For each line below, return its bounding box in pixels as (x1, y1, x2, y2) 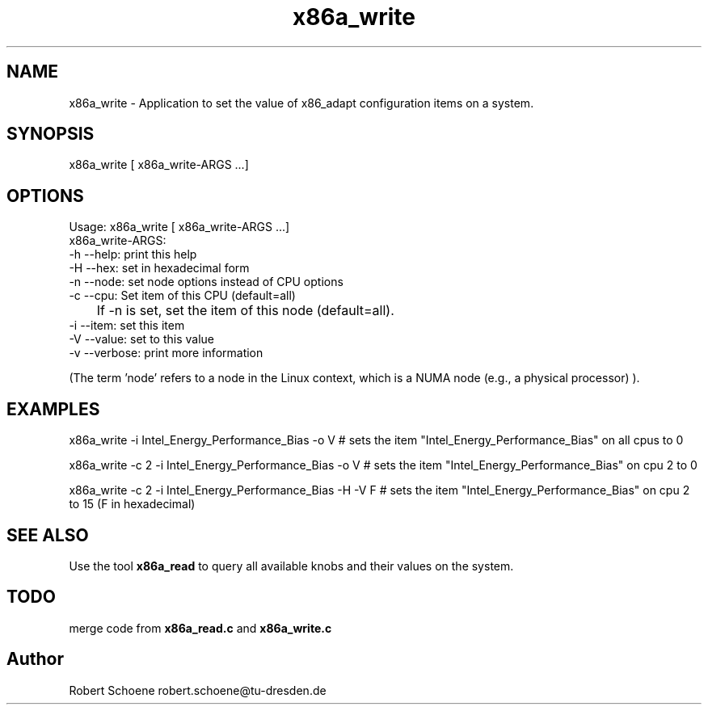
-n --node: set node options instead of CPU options (69, 275, 343, 289)
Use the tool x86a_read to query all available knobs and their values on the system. (69, 558, 514, 573)
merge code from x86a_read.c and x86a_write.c (69, 621, 332, 635)
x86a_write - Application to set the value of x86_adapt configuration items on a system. (69, 95, 534, 110)
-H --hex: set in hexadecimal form (69, 261, 250, 276)
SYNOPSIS (6, 124, 95, 145)
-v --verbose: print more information (69, 346, 263, 360)
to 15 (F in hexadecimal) (69, 497, 196, 511)
